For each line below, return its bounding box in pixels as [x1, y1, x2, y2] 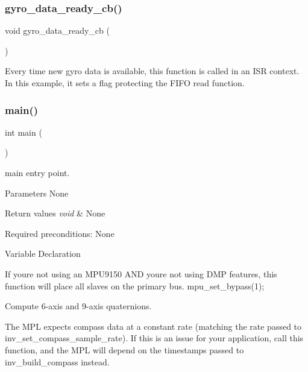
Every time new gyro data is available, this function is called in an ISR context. [5, 65, 300, 77]
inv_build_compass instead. [5, 355, 110, 368]
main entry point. [5, 166, 70, 178]
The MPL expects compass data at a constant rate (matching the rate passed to [5, 320, 302, 332]
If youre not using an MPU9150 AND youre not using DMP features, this [5, 267, 277, 280]
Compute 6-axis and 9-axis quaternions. [5, 300, 152, 312]
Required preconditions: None [5, 227, 115, 239]
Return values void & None [5, 207, 105, 219]
